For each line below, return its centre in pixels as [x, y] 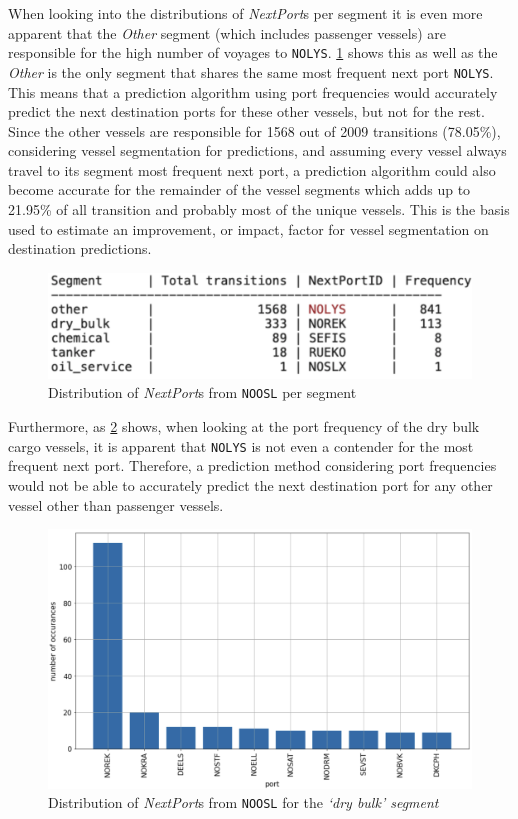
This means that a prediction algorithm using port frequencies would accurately [253, 91]
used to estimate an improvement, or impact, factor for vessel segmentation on [248, 228]
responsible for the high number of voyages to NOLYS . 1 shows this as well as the [253, 52]
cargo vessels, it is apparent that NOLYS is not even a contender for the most [241, 445]
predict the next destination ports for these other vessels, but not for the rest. [246, 111]
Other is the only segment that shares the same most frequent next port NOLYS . [251, 71]
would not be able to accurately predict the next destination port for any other [250, 484]
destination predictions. [80, 248]
